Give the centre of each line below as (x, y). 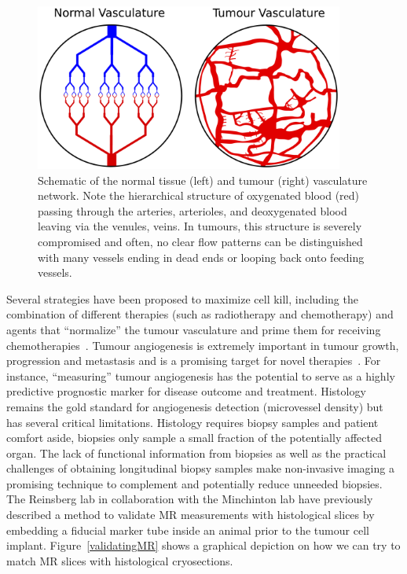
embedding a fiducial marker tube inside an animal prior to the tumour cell (188, 530)
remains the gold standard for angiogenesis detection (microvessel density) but (195, 406)
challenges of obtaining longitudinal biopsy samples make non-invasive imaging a (200, 468)
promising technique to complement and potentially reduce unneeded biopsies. (194, 483)
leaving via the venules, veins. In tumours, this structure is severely (200, 226)
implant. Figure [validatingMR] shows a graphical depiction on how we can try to (203, 545)
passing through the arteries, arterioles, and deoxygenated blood (192, 210)
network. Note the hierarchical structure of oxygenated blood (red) (199, 195)
